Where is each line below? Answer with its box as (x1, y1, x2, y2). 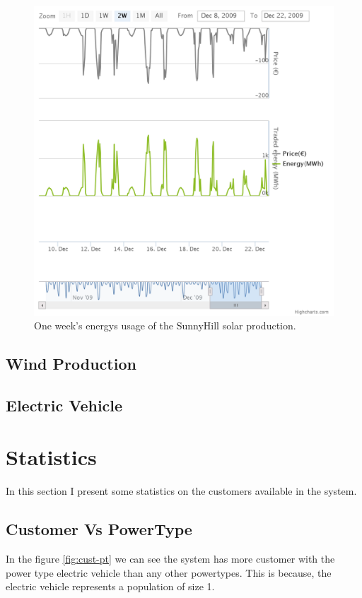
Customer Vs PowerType (6, 518, 192, 540)
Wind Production (6, 353, 136, 375)
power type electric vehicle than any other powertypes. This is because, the (6, 565, 332, 580)
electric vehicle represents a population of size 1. (6, 579, 215, 594)
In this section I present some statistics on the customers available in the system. (6, 483, 357, 498)
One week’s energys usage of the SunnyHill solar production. (34, 318, 296, 333)
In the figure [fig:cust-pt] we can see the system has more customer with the (6, 551, 335, 566)
